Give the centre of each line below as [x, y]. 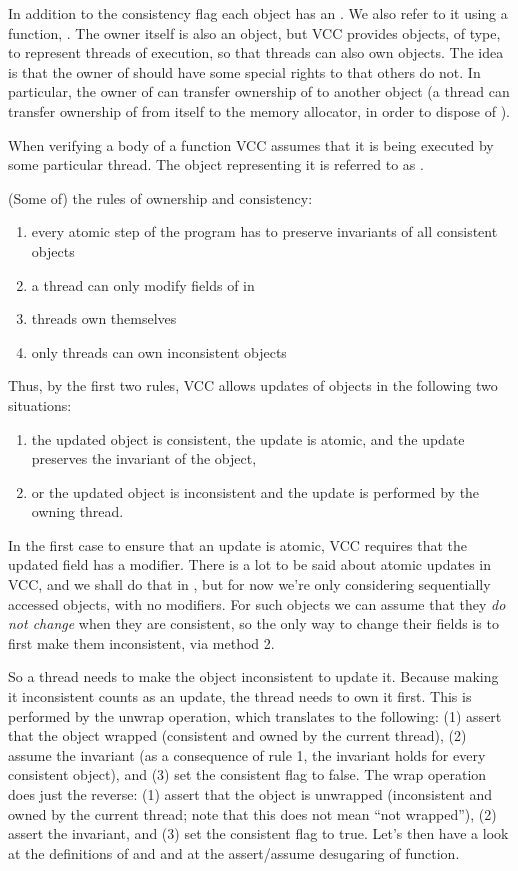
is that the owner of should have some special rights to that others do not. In [244, 71]
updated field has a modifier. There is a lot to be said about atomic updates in [250, 564]
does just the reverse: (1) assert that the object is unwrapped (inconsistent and [250, 794]
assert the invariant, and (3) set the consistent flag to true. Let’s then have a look [258, 833]
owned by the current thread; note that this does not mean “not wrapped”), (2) [252, 813]
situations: [40, 404]
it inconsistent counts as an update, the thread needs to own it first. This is [240, 696]
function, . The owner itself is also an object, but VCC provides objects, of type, [254, 32]
